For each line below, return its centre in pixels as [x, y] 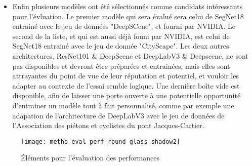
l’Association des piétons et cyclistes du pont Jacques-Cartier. [108, 125]
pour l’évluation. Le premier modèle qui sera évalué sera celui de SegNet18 [128, 16]
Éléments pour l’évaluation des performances [90, 158]
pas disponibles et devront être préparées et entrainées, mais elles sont [121, 66]
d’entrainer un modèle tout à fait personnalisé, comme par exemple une [123, 105]
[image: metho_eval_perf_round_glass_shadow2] [100, 141]
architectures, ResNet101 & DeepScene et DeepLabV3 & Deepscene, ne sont [130, 55]
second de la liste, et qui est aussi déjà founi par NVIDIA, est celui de [121, 36]
